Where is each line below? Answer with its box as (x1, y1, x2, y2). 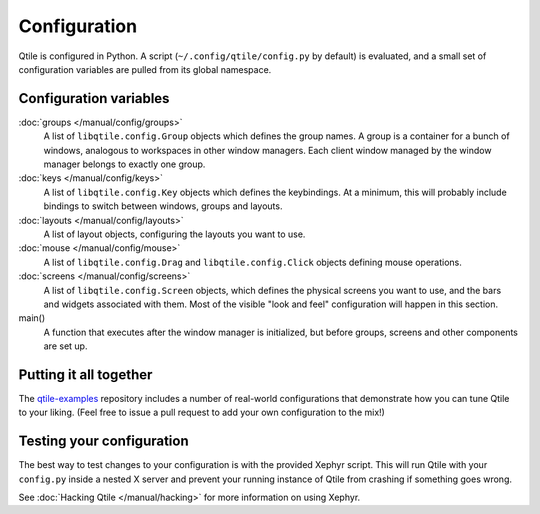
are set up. (43, 340, 88, 352)
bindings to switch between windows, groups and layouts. (43, 200, 283, 212)
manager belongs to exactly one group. (43, 158, 206, 170)
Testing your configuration (18, 433, 189, 450)
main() (18, 312, 45, 324)
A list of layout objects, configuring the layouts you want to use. (43, 228, 306, 240)
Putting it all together (18, 366, 153, 383)
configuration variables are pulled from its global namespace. (18, 63, 272, 75)
